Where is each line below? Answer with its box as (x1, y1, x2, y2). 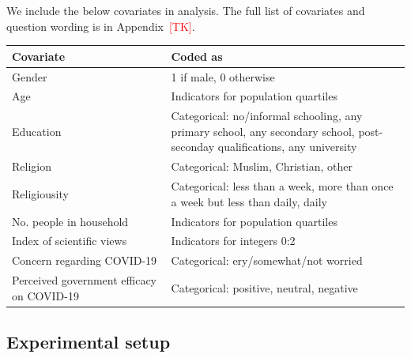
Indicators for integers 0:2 (171, 232, 296, 249)
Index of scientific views (12, 232, 127, 249)
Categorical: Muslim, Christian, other (171, 158, 353, 175)
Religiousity (12, 185, 69, 202)
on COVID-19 (12, 287, 79, 303)
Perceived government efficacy (12, 272, 157, 288)
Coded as (171, 47, 223, 64)
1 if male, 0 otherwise (171, 68, 275, 85)
